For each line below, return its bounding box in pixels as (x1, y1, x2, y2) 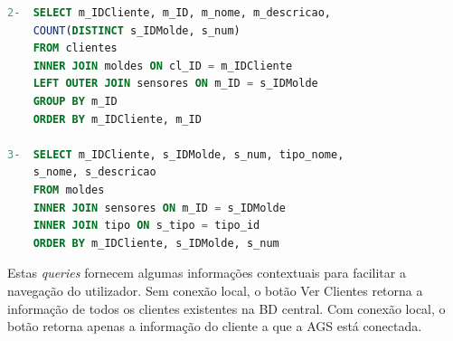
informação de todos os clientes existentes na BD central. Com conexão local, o (7, 298, 446, 317)
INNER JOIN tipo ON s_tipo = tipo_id (33, 219, 260, 232)
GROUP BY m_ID (33, 94, 118, 108)
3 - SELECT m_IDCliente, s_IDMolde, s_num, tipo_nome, (7, 147, 344, 161)
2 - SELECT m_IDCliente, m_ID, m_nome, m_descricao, (7, 6, 331, 19)
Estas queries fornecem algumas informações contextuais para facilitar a (7, 263, 406, 282)
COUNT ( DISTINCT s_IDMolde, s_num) (33, 24, 241, 37)
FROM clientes (33, 42, 118, 55)
